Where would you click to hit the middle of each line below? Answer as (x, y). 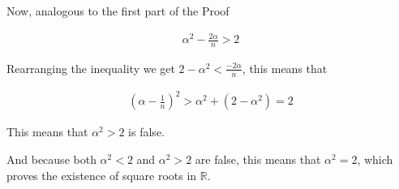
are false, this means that (258, 159)
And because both (51, 159)
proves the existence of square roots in (102, 175)
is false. (146, 132)
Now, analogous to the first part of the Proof (118, 11)
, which (375, 159)
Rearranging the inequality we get (91, 68)
